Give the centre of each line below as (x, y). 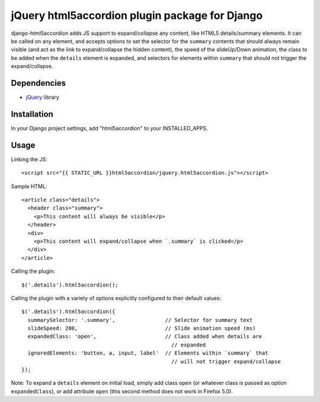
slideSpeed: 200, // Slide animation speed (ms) (142, 328)
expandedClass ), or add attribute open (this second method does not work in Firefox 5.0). (122, 391)
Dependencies (39, 83)
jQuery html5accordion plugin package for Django (137, 15)
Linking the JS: (29, 159)
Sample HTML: (29, 186)
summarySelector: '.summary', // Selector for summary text (140, 320)
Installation (32, 114)
